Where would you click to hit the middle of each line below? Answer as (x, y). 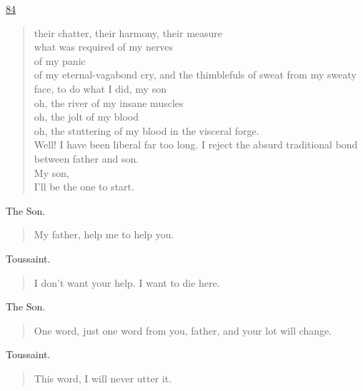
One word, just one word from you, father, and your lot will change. (183, 330)
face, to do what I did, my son (100, 88)
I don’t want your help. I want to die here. (127, 282)
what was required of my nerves (104, 47)
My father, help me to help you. (104, 234)
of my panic (60, 60)
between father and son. (86, 158)
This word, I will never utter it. (103, 378)
